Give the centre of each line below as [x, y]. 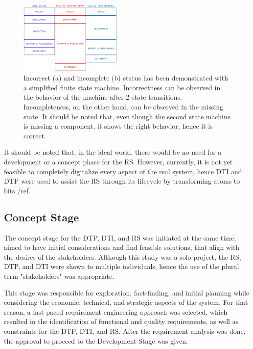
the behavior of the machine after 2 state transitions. [103, 97]
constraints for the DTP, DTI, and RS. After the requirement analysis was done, [125, 331]
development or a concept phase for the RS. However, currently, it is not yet [118, 162]
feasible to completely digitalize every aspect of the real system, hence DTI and [123, 171]
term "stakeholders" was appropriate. [59, 276]
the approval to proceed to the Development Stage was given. [96, 340]
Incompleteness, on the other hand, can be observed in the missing [124, 107]
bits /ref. [17, 190]
